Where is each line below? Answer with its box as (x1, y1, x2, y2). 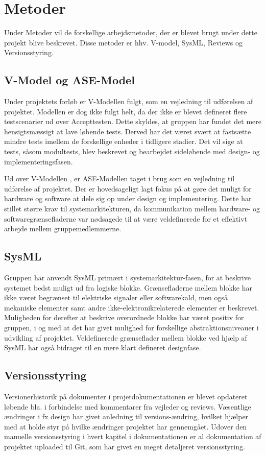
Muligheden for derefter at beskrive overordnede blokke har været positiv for (4, 312, 244, 323)
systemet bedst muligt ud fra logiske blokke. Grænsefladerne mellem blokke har (4, 282, 252, 293)
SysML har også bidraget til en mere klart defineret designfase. (4, 342, 201, 353)
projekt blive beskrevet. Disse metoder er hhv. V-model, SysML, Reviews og (4, 37, 243, 47)
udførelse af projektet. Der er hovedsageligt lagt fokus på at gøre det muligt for (4, 183, 252, 194)
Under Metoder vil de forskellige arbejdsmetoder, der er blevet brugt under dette (4, 27, 257, 38)
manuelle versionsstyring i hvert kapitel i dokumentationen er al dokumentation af (4, 431, 261, 442)
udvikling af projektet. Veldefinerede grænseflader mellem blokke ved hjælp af (4, 332, 247, 343)
